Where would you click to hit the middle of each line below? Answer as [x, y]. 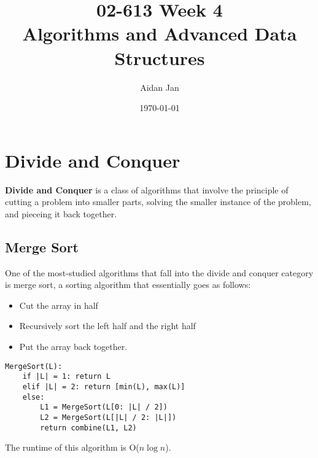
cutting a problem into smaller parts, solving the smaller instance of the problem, [158, 202]
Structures [160, 57]
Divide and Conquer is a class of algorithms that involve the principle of [147, 189]
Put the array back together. [73, 346]
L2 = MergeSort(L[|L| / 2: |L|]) [108, 417]
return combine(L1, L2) [88, 428]
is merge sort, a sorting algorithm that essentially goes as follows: [128, 285]
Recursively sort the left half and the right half [107, 326]
